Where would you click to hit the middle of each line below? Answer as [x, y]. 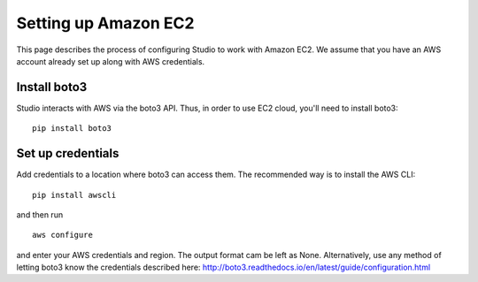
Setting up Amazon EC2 [105, 23]
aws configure [62, 235]
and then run [40, 214]
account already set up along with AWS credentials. [111, 61]
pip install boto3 [72, 129]
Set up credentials [68, 153]
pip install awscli [74, 195]
